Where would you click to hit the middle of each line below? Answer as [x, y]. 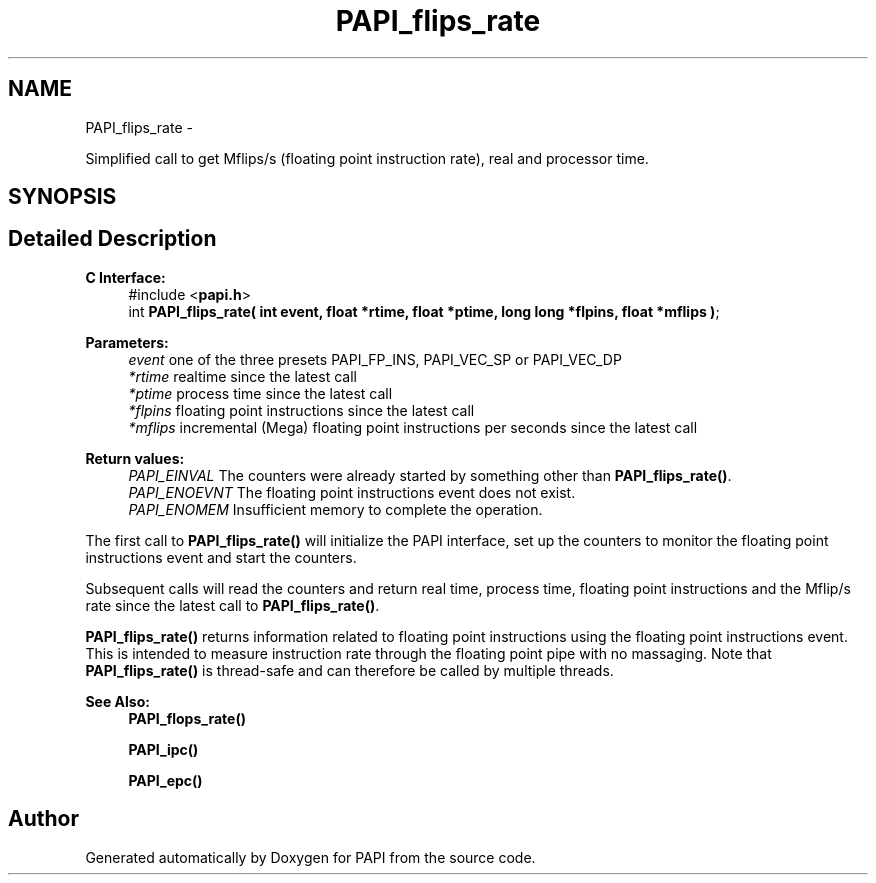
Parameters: [127, 342]
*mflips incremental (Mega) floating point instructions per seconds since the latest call [413, 427]
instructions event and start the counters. [221, 557]
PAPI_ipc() [163, 749]
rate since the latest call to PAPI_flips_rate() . [232, 605]
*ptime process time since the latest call [260, 393]
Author [43, 819]
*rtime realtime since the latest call [242, 376]
